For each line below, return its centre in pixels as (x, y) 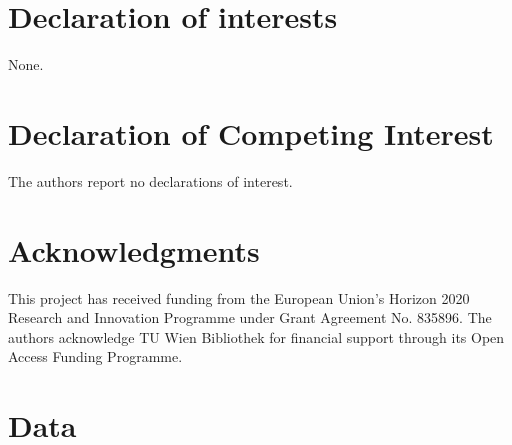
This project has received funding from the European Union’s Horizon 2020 (239, 297)
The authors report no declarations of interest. (150, 180)
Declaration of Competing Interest (251, 132)
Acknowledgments (134, 249)
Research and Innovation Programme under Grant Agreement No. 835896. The (250, 317)
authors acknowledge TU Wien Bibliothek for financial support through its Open (256, 336)
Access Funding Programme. (95, 356)
